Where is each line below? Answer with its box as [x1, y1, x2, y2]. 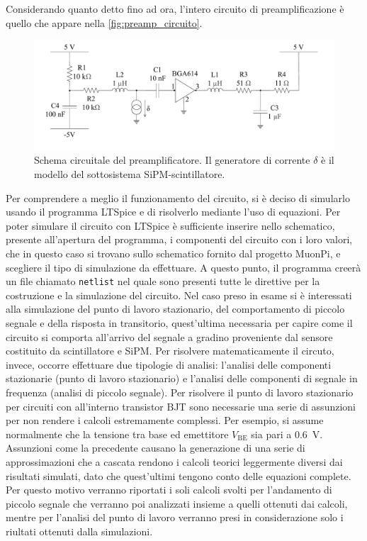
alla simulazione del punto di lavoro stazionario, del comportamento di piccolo [6, 301, 345, 316]
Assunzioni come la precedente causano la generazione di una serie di [6, 440, 305, 455]
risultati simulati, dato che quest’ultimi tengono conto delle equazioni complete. [6, 468, 351, 483]
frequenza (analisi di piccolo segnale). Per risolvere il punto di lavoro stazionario [6, 385, 354, 400]
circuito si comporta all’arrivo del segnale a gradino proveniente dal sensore [6, 329, 333, 344]
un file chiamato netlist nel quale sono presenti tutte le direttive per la [6, 274, 320, 289]
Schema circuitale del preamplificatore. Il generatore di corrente [34, 152, 310, 167]
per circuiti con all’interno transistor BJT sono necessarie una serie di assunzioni [6, 398, 356, 413]
